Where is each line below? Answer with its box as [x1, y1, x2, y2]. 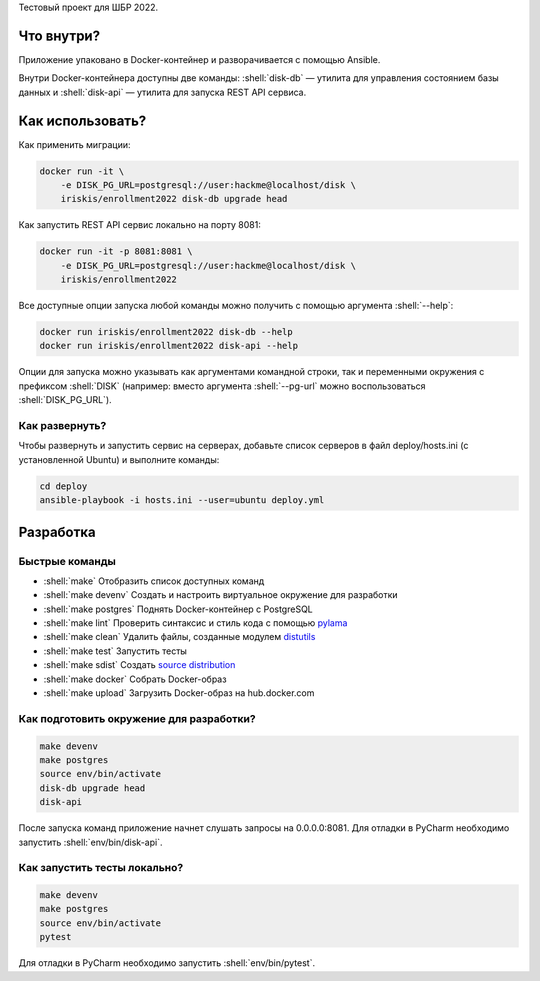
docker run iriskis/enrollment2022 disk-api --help [39, 340, 299, 352]
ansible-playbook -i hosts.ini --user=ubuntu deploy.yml [39, 495, 325, 506]
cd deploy [39, 480, 88, 492]
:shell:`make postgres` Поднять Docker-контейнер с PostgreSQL [43, 603, 314, 615]
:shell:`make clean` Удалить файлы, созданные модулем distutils [43, 631, 316, 643]
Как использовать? [18, 112, 147, 129]
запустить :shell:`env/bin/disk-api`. [18, 836, 163, 848]
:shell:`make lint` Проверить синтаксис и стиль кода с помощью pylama [43, 617, 348, 629]
